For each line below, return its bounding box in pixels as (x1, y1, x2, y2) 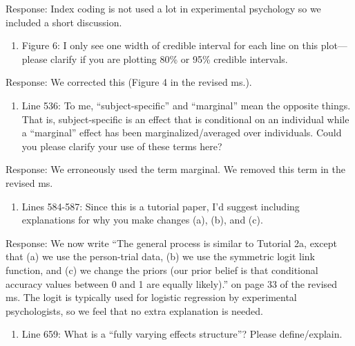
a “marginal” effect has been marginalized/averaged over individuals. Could (21, 125, 342, 140)
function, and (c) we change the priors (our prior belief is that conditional (6, 262, 318, 277)
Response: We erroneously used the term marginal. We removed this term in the (6, 162, 345, 176)
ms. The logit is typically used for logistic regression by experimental (6, 290, 297, 304)
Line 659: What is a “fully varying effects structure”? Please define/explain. (21, 327, 343, 341)
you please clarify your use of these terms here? (21, 138, 222, 153)
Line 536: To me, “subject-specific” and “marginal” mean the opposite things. (21, 98, 351, 112)
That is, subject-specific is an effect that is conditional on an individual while (21, 111, 349, 126)
